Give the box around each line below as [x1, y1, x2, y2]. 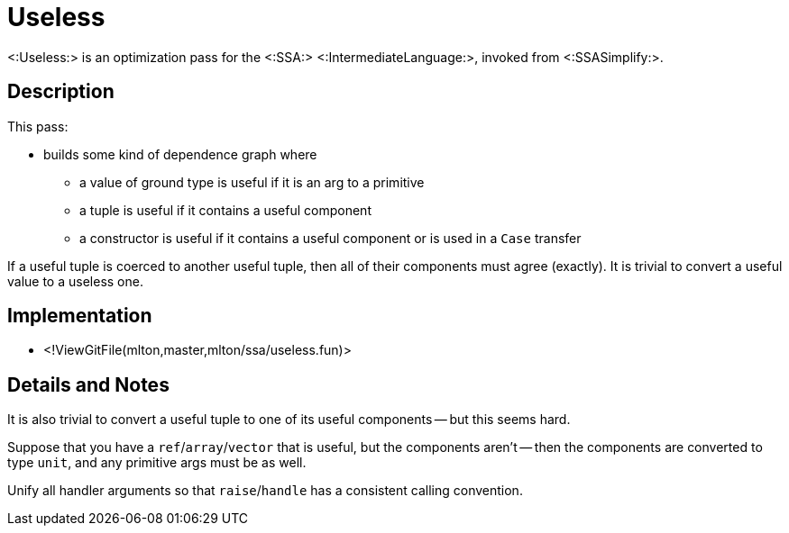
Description [7, 80, 115, 104]
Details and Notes [7, 373, 170, 396]
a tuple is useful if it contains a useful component [79, 202, 372, 218]
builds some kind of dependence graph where [43, 146, 317, 162]
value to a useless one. [7, 273, 143, 289]
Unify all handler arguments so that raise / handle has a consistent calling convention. [7, 483, 523, 499]
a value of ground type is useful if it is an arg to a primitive [79, 174, 425, 190]
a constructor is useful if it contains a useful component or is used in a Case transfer [79, 230, 582, 246]
